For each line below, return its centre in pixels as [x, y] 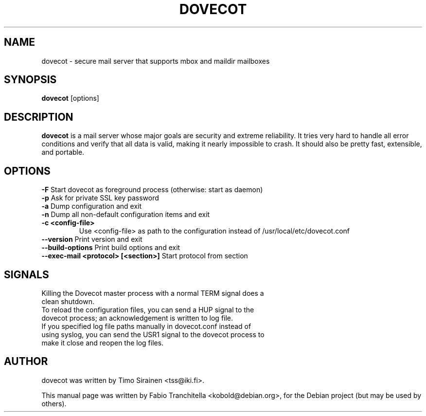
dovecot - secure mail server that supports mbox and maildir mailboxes [156, 61]
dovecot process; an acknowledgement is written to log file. [137, 318]
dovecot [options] [70, 98]
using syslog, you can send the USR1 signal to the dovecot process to [153, 334]
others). [54, 403]
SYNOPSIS [30, 80]
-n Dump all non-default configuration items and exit [126, 215]
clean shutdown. [68, 301]
